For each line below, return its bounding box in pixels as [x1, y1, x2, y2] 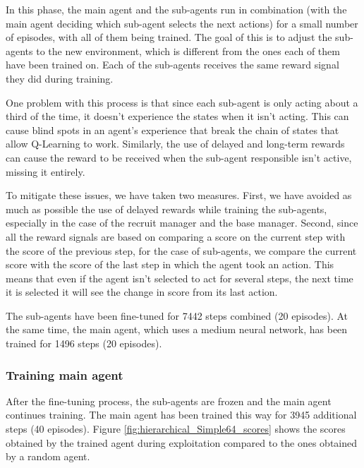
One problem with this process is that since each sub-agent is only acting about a [6, 95, 358, 109]
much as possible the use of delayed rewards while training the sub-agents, [6, 201, 327, 216]
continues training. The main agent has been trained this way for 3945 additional [6, 407, 357, 422]
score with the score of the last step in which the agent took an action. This [6, 257, 334, 272]
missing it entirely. [6, 164, 85, 179]
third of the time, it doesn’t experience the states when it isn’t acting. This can [6, 109, 349, 124]
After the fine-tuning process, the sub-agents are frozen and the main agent [6, 393, 332, 408]
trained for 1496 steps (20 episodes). [6, 336, 162, 351]
